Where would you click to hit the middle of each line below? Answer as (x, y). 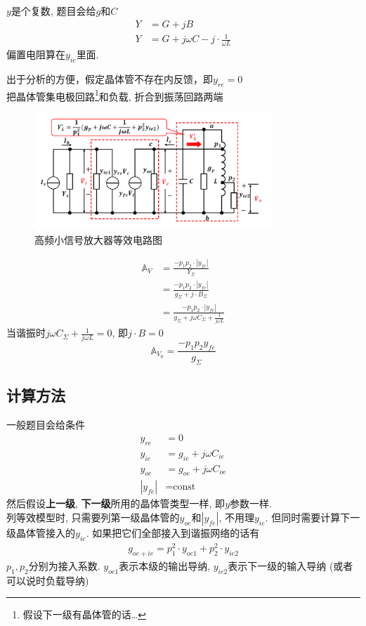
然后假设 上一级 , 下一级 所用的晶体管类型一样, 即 (116, 503)
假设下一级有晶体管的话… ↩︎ (84, 614)
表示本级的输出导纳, (165, 565)
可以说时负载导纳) (48, 580)
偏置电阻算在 (36, 54)
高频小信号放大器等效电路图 (98, 239)
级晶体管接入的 (41, 533)
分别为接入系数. (64, 565)
